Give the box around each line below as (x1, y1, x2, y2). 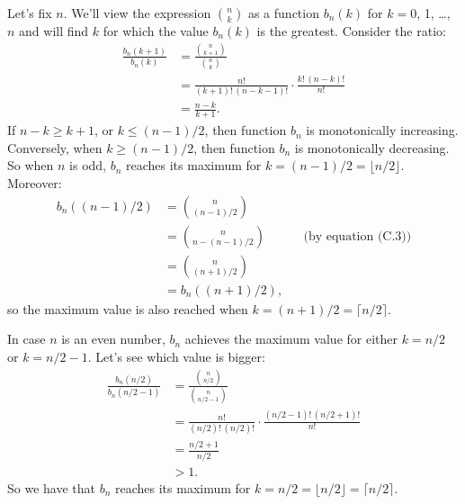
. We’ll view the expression (63, 4, 211, 22)
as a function (247, 4, 319, 22)
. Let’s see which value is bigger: (87, 346, 265, 365)
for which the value (103, 22, 209, 40)
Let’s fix (7, 4, 52, 22)
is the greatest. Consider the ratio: (256, 22, 446, 40)
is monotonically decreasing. (294, 138, 450, 157)
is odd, (69, 156, 106, 175)
